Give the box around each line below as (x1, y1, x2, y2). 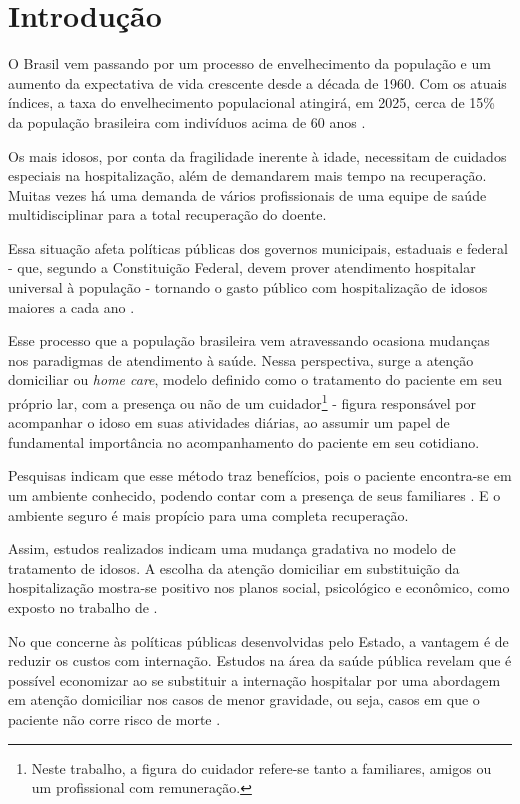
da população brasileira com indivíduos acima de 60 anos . (8, 111, 366, 132)
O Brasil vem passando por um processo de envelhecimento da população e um (8, 53, 491, 74)
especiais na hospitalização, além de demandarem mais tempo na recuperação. (8, 165, 487, 186)
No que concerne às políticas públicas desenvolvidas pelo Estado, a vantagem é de (8, 630, 509, 651)
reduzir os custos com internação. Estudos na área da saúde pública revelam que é (8, 650, 512, 671)
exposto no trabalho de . (8, 597, 158, 618)
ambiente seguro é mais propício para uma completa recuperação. (8, 504, 409, 525)
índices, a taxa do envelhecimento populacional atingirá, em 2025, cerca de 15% (8, 92, 496, 113)
